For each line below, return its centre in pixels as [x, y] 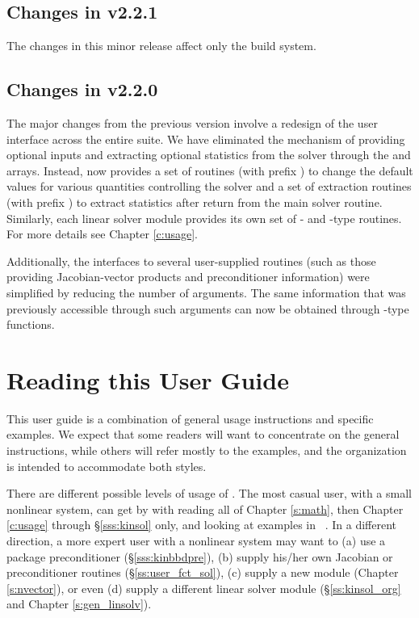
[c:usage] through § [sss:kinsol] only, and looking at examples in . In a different [201, 525]
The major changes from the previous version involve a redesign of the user [192, 123]
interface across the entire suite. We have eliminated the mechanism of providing [206, 139]
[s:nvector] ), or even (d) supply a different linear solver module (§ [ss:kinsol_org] [204, 588]
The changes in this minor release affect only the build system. [161, 46]
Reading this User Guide [148, 379]
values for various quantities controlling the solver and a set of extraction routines [209, 186]
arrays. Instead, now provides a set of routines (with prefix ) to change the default [210, 170]
